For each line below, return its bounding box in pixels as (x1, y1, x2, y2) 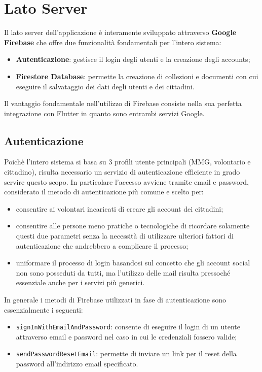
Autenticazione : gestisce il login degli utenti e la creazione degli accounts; (16, 54, 250, 64)
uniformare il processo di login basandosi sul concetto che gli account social (16, 257, 250, 268)
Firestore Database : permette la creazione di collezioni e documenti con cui (16, 71, 258, 81)
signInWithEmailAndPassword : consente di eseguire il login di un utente (16, 321, 241, 332)
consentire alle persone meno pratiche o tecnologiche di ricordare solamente (16, 220, 250, 231)
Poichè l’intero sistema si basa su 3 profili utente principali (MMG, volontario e (4, 156, 251, 167)
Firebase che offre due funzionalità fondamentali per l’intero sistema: (4, 37, 221, 47)
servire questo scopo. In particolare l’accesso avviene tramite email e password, (4, 176, 249, 187)
